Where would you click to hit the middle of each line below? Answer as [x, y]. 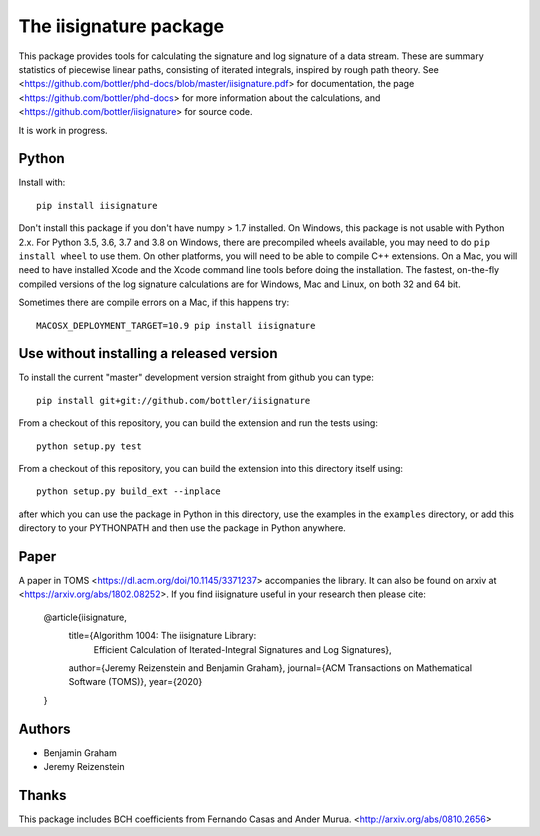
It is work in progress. [63, 130]
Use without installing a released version [148, 353]
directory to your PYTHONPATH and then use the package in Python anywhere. [182, 528]
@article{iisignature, [85, 617]
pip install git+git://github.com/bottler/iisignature [173, 400]
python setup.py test [89, 446]
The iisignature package [121, 26]
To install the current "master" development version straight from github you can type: [196, 377]
